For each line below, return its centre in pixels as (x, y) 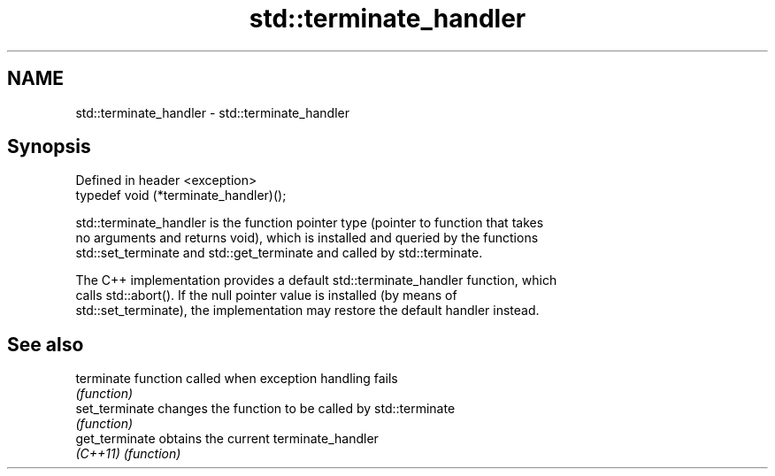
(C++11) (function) (128, 454)
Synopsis (49, 147)
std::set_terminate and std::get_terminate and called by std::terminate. (279, 253)
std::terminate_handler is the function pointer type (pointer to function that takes (310, 223)
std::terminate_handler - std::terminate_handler (212, 112)
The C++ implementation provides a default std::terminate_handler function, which (316, 280)
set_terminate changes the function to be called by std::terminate (265, 409)
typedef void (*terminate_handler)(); (181, 196)
